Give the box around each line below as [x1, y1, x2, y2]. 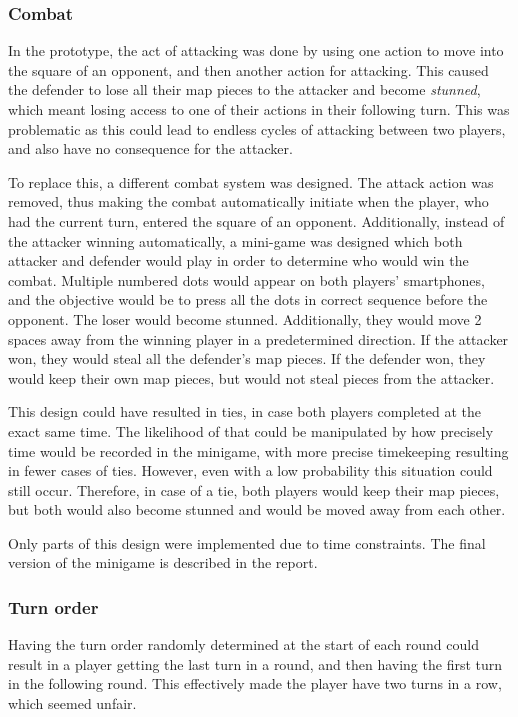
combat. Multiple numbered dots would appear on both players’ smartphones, [8, 269, 485, 290]
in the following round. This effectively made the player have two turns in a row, [8, 673, 502, 694]
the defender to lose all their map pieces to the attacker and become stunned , [8, 79, 481, 100]
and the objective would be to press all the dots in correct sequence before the [8, 289, 488, 310]
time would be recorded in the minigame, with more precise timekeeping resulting [8, 440, 509, 461]
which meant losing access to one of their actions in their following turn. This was [8, 99, 510, 119]
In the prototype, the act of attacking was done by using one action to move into [8, 40, 504, 61]
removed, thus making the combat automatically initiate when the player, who [8, 191, 489, 212]
